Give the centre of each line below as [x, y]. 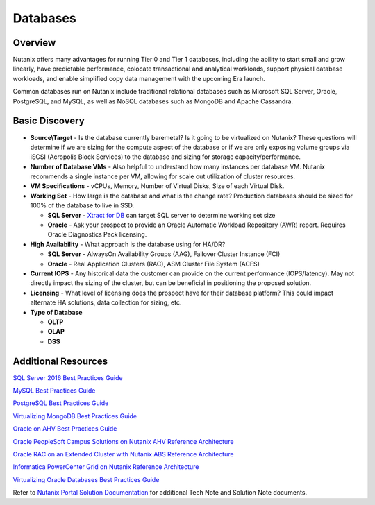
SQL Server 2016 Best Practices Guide [68, 377]
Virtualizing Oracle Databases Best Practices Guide [86, 479]
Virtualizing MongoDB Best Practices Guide [75, 416]
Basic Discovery [49, 121]
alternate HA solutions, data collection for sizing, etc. [106, 302]
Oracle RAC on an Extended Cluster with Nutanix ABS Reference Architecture [123, 454]
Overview [34, 43]
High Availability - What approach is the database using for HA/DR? [128, 244]
